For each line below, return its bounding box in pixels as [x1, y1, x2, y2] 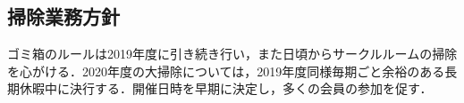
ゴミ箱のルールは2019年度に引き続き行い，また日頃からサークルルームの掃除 [7, 44, 458, 63]
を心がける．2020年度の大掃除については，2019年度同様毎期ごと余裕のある [7, 61, 445, 80]
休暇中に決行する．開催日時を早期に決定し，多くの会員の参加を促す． [19, 79, 433, 98]
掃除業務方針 [7, 3, 120, 30]
